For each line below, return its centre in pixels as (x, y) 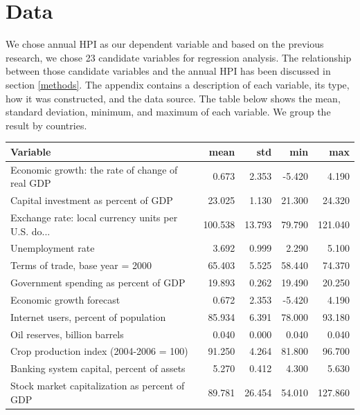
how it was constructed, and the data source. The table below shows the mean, (173, 98)
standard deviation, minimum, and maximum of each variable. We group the (168, 112)
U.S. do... (30, 231)
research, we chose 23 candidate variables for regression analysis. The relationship (179, 57)
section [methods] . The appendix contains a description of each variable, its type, (178, 84)
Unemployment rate (53, 248)
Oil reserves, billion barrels (67, 334)
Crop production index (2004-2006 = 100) (99, 351)
